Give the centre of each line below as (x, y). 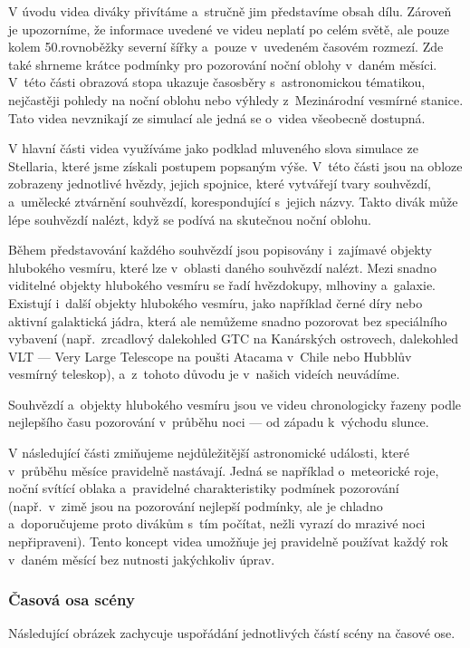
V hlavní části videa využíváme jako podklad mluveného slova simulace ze (213, 148)
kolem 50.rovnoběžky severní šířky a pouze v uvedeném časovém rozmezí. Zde (226, 47)
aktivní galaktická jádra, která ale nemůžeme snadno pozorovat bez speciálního (228, 320)
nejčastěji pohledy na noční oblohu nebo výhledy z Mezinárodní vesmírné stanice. (236, 99)
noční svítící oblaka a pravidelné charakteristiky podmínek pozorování (204, 488)
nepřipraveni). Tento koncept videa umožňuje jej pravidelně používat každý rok (228, 542)
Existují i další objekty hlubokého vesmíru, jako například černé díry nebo (216, 302)
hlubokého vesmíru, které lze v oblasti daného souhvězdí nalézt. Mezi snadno (222, 267)
